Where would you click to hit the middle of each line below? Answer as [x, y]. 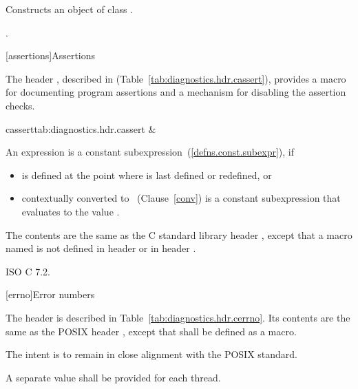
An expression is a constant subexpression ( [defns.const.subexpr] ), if [150, 152]
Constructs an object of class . [70, 9]
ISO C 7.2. [28, 271]
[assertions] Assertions [51, 55]
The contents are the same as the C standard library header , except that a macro [179, 234]
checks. [20, 105]
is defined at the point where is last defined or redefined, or [147, 175]
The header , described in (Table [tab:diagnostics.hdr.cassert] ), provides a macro [176, 78]
